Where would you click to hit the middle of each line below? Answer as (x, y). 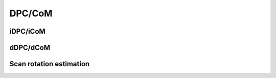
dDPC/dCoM (30, 48)
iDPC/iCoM (27, 31)
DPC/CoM (31, 13)
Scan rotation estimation (50, 64)
